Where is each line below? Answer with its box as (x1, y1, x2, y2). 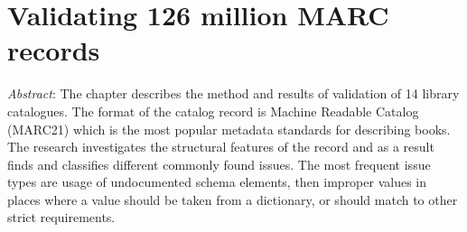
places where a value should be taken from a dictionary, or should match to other (7, 190, 458, 209)
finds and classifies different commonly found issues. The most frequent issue (7, 154, 431, 173)
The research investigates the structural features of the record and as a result (7, 137, 434, 156)
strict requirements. (7, 208, 116, 227)
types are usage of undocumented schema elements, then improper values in (7, 172, 427, 191)
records (7, 32, 100, 69)
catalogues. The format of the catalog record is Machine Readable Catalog (7, 101, 419, 120)
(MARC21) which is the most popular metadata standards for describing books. (7, 119, 451, 138)
